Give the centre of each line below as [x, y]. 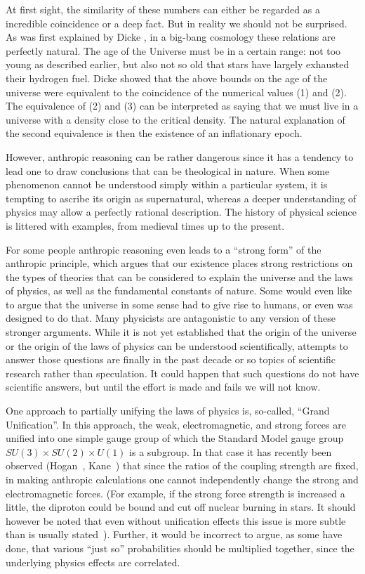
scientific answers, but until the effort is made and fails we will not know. [163, 387]
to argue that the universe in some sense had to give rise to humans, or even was [179, 304]
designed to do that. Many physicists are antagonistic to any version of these [171, 318]
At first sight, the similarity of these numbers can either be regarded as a [163, 9]
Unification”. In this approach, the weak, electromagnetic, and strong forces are [176, 424]
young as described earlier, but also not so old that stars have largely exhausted [178, 64]
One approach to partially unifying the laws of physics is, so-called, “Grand [168, 411]
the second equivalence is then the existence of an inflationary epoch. [154, 133]
